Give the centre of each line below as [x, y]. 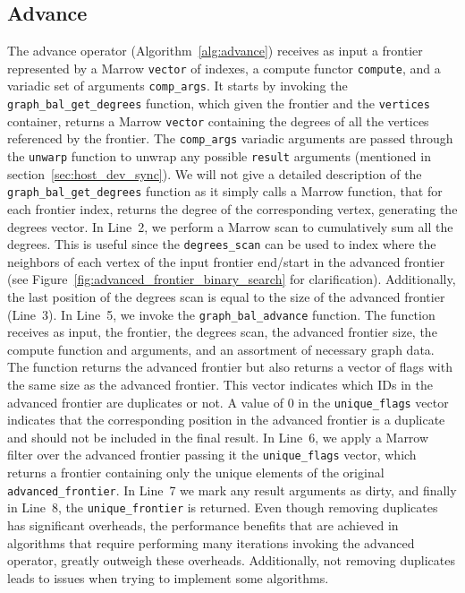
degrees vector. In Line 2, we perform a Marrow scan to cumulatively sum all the [230, 226]
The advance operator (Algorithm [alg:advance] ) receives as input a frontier [215, 51]
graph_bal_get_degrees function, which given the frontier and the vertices [219, 103]
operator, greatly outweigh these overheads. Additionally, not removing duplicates [231, 560]
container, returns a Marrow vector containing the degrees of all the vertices [218, 120]
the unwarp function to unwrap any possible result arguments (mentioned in [219, 156]
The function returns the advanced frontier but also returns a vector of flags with [230, 367]
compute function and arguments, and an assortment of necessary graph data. [221, 349]
